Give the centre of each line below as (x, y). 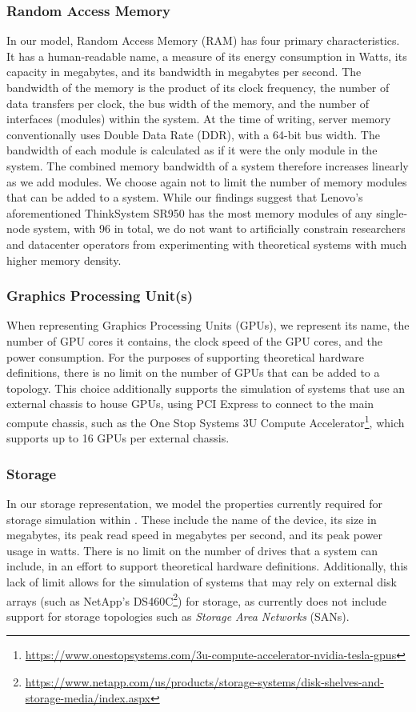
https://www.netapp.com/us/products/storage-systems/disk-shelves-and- (204, 681)
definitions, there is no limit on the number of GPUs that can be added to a (193, 372)
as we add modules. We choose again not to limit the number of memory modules (207, 181)
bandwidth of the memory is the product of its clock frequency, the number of (198, 87)
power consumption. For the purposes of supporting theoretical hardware (185, 356)
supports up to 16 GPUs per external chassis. (118, 438)
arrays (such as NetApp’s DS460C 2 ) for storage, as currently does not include (197, 599)
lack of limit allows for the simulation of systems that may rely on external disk (202, 581)
